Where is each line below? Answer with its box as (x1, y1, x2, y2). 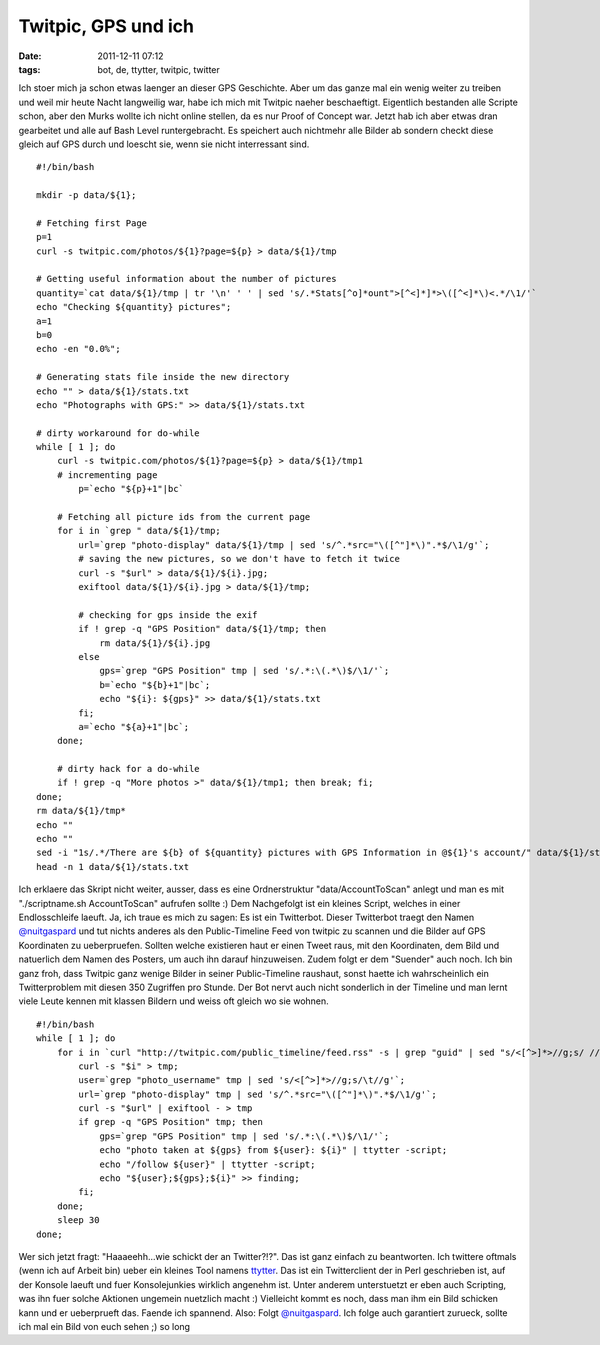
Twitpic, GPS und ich (18, 15, 195, 37)
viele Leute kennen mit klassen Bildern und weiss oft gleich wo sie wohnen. (18, 995, 329, 1007)
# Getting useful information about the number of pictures (36, 273, 337, 285)
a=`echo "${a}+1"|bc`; (78, 721, 190, 732)
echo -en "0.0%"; (36, 343, 121, 355)
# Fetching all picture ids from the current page (56, 511, 311, 523)
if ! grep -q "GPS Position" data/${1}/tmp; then (78, 623, 327, 635)
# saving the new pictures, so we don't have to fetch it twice (78, 553, 400, 565)
